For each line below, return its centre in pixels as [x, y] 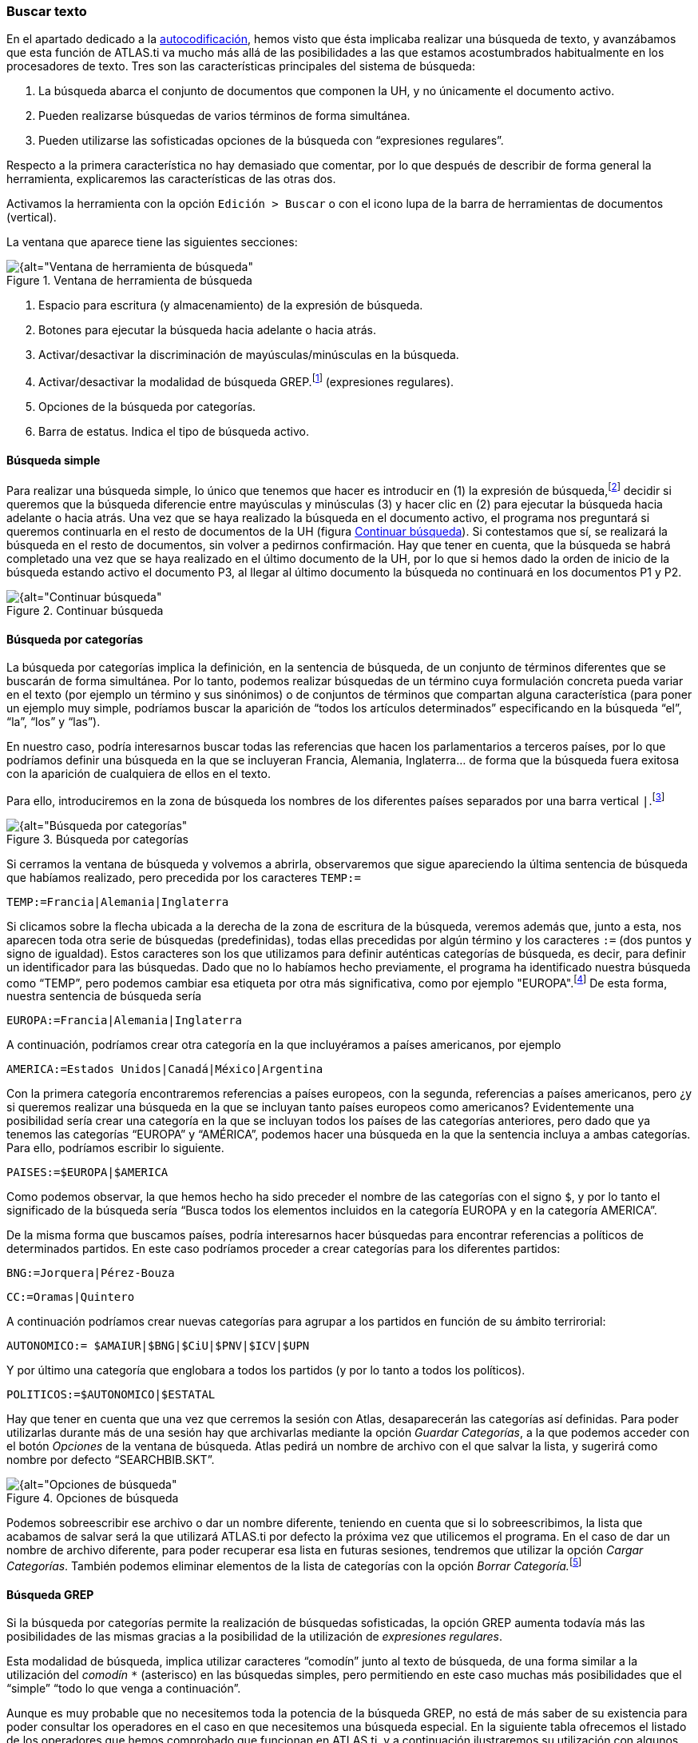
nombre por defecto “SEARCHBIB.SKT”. [111, 1460]
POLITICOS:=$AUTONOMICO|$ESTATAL [111, 1395]
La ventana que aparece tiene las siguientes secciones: [152, 242]
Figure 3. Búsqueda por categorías [97, 839]
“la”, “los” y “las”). [54, 722]
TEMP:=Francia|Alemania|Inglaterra [118, 901]
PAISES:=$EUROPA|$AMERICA [87, 1173]
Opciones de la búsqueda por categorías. [147, 407]
